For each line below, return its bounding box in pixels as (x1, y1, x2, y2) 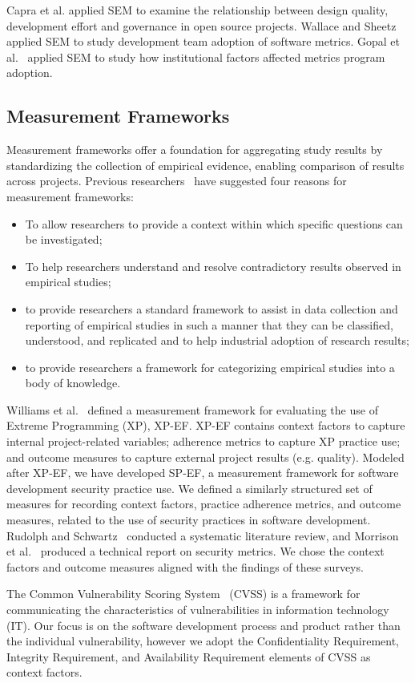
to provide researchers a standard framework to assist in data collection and (25, 300, 398, 317)
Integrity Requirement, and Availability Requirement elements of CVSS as (6, 648, 371, 665)
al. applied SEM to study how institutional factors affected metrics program (6, 48, 385, 65)
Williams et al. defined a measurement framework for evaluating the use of (6, 401, 378, 418)
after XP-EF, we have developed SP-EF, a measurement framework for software (6, 464, 399, 481)
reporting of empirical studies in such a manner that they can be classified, (25, 316, 393, 333)
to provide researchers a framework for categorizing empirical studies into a (25, 358, 395, 375)
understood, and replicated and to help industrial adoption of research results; (25, 332, 409, 349)
